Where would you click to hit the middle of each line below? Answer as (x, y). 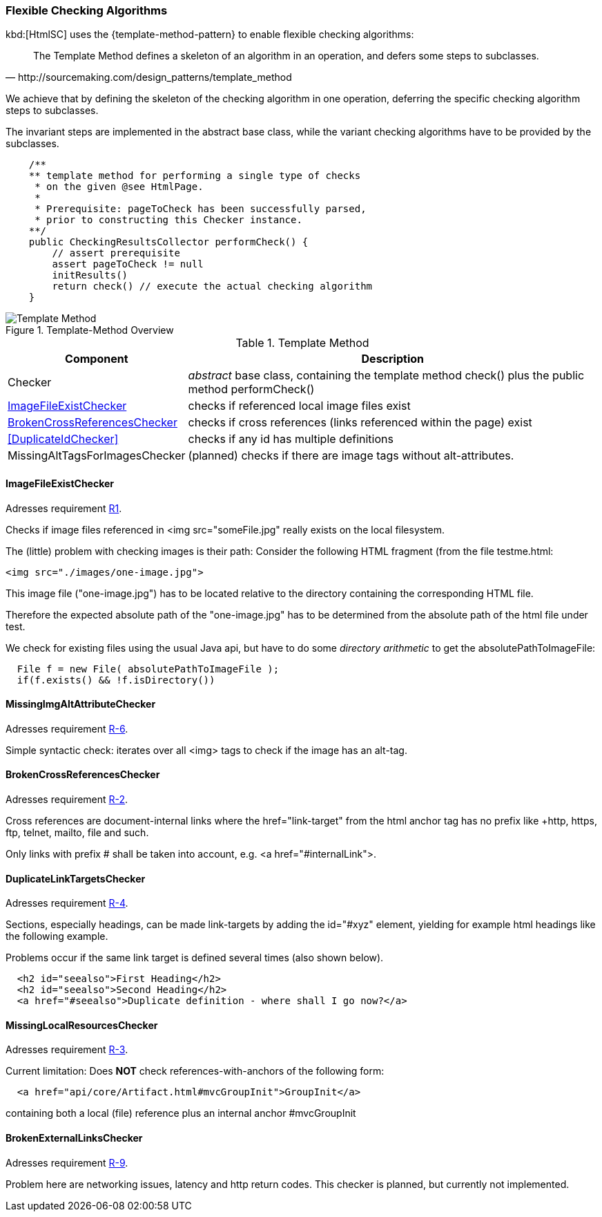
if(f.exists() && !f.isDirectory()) (116, 680)
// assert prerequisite (116, 253)
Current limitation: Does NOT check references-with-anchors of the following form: (195, 1071)
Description (392, 359)
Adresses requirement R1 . (64, 508)
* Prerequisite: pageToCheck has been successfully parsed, (201, 209)
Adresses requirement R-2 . (67, 800)
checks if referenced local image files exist (299, 406)
